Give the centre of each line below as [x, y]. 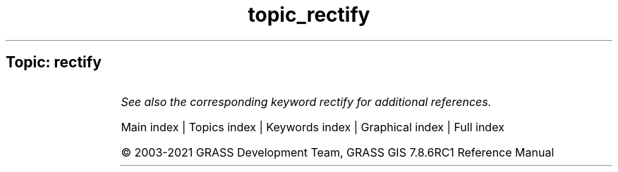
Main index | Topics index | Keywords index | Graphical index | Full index [313, 127]
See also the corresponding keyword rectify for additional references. [306, 101]
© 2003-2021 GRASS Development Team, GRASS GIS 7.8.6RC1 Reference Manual [338, 152]
